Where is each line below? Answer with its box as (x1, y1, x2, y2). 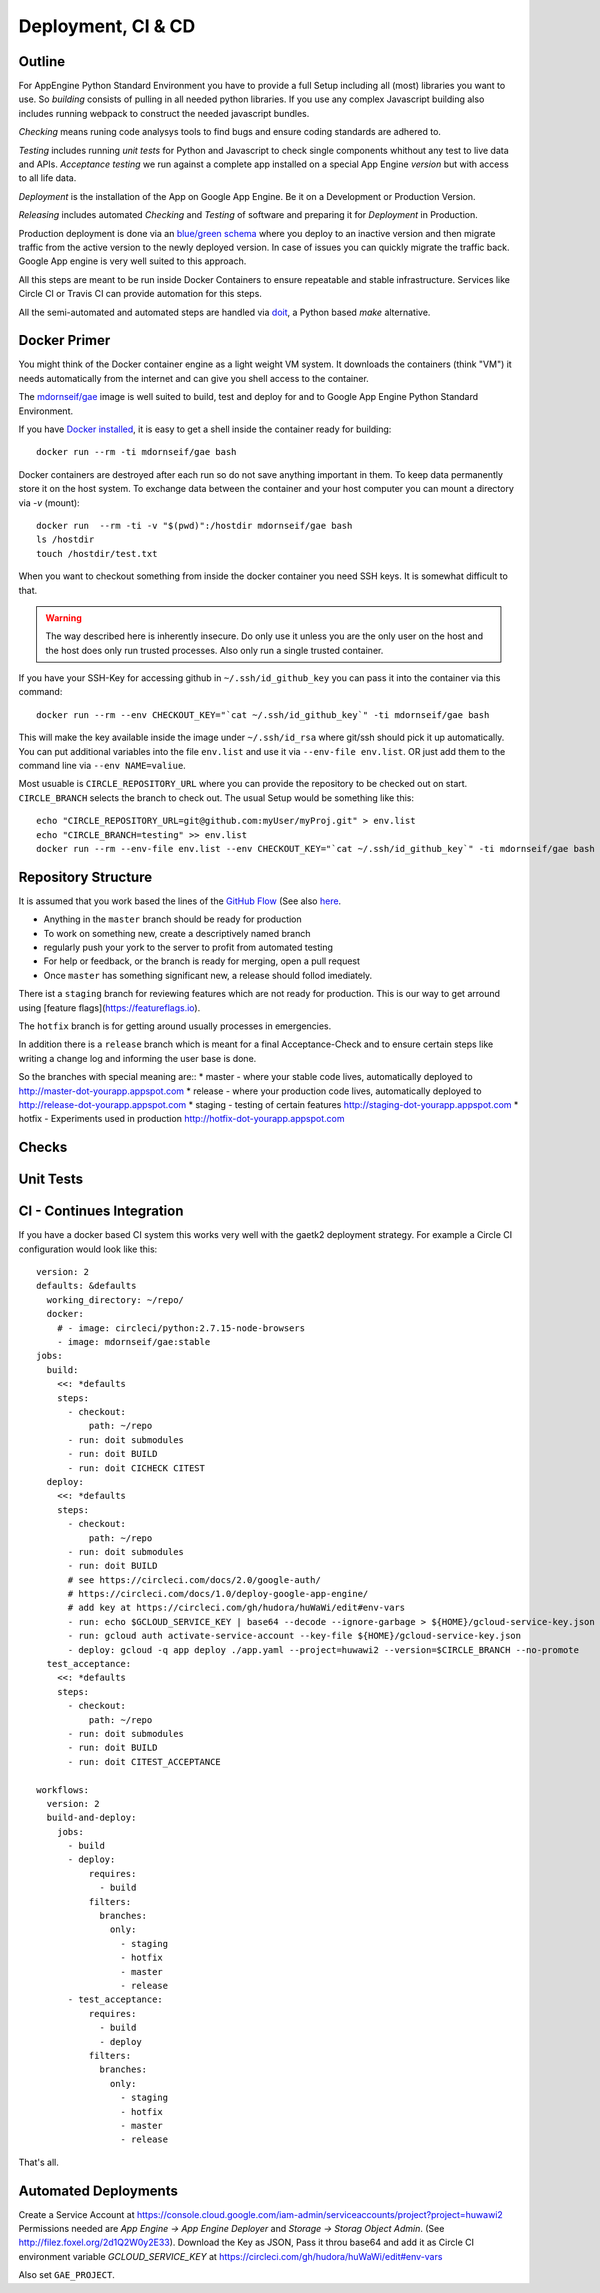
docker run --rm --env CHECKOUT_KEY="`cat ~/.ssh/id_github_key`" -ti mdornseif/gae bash (36, 709, 490, 720)
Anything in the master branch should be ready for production (43, 913, 302, 925)
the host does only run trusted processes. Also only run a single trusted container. (45, 644, 384, 656)
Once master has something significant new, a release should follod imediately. (43, 969, 373, 981)
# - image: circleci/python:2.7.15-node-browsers (56, 1322, 305, 1334)
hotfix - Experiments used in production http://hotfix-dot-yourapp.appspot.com (18, 1113, 345, 1125)
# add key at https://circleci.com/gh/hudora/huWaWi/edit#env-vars (67, 1602, 406, 1614)
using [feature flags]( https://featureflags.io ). (18, 1001, 201, 1014)
